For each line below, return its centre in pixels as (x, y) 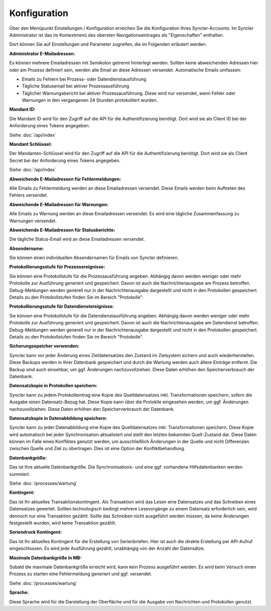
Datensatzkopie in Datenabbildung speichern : (58, 418)
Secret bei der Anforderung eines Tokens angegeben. (65, 160)
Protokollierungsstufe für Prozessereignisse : (57, 267)
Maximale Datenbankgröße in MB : (45, 558)
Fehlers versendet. (29, 195)
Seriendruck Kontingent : (36, 532)
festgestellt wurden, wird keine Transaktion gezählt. (63, 522)
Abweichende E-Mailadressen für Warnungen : (59, 204)
